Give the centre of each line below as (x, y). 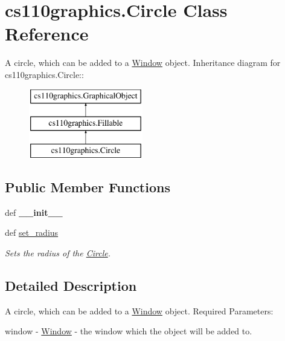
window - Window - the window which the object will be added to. (129, 331)
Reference (47, 34)
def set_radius (32, 232)
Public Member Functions (88, 187)
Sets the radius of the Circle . (58, 252)
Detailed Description (71, 285)
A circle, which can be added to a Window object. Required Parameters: (139, 310)
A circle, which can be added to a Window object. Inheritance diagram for (143, 63)
